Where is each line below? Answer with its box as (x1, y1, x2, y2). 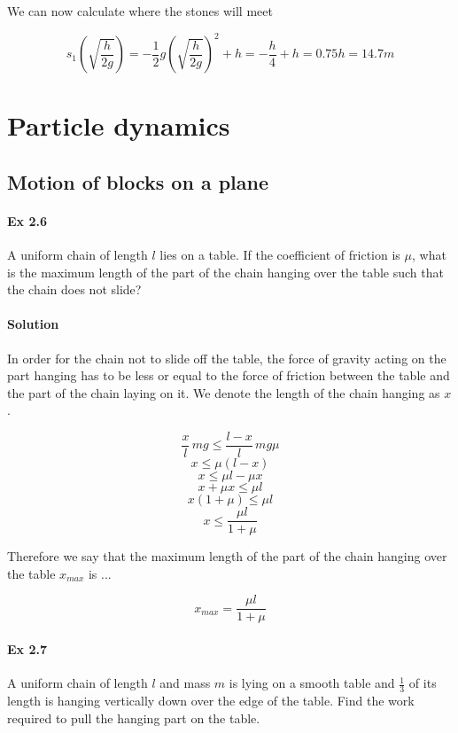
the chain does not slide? (7, 280, 142, 299)
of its (408, 674, 437, 692)
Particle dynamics (7, 107, 230, 144)
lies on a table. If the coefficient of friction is (159, 246, 400, 264)
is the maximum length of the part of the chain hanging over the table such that (7, 262, 444, 281)
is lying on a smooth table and (229, 674, 395, 692)
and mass (159, 674, 211, 692)
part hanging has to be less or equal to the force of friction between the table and (7, 366, 450, 385)
